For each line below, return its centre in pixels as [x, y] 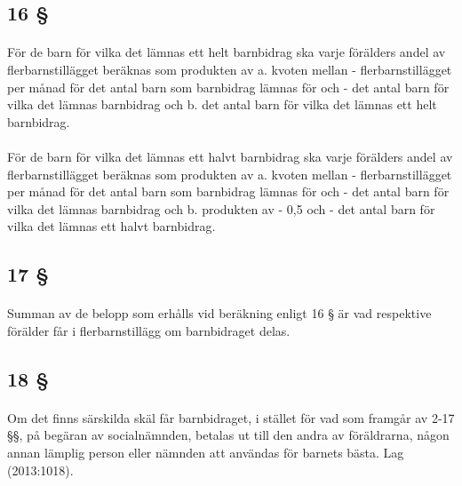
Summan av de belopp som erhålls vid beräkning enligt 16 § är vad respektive [219, 313]
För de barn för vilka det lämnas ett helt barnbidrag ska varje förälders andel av [227, 52]
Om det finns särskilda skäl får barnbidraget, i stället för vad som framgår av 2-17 [231, 417]
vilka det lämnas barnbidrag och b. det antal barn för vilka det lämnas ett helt [222, 104]
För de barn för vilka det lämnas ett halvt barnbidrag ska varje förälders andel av [230, 156]
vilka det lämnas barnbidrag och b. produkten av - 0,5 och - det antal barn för [221, 208]
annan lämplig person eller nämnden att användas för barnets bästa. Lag [206, 453]
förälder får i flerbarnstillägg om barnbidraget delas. [149, 330]
